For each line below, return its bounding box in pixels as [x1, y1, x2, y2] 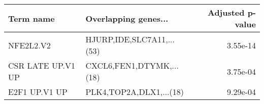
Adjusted [207, 7, 245, 18]
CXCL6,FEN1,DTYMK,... [85, 60, 179, 71]
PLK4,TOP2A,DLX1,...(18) [85, 86, 184, 97]
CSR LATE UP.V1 [8, 60, 76, 71]
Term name [8, 12, 55, 24]
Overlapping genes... [85, 12, 169, 24]
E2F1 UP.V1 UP [8, 86, 68, 97]
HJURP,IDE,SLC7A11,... [85, 33, 175, 45]
